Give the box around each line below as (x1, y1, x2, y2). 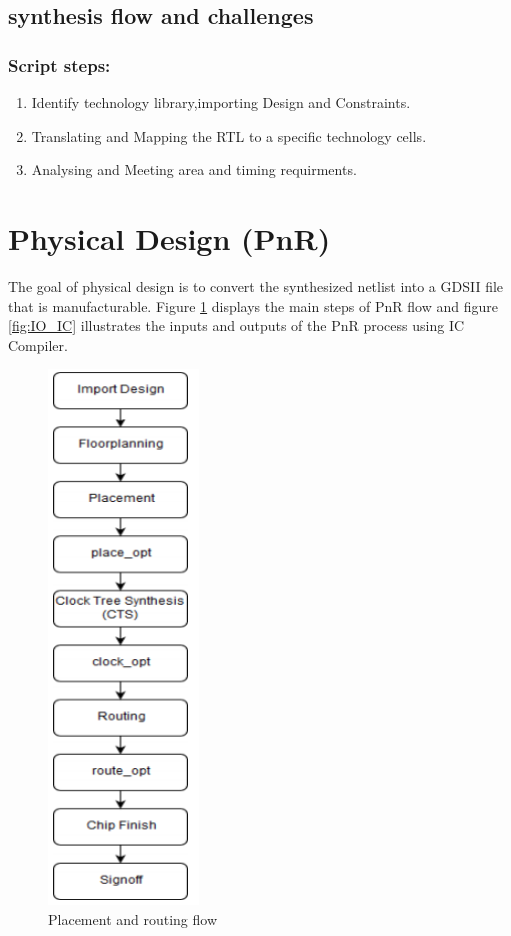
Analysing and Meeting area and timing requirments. (31, 159, 357, 180)
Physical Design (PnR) (8, 217, 331, 258)
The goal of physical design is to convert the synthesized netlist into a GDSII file (8, 275, 504, 296)
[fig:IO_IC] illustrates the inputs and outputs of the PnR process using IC (8, 315, 465, 336)
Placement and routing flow (48, 909, 218, 930)
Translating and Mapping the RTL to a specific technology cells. (31, 125, 427, 146)
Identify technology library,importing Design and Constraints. (31, 92, 411, 112)
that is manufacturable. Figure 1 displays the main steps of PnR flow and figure (8, 295, 498, 316)
